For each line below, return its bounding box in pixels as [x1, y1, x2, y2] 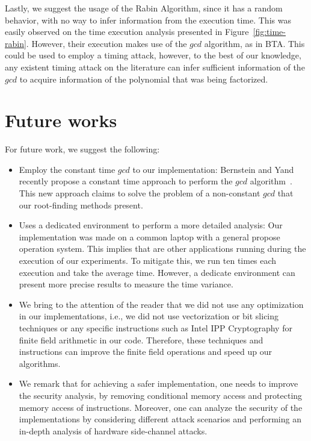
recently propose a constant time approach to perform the [19, 175, 233, 187]
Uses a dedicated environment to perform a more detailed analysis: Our [19, 219, 283, 231]
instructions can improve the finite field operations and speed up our [19, 345, 272, 358]
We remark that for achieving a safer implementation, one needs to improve [19, 377, 298, 390]
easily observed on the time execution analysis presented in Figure [5, 25, 249, 38]
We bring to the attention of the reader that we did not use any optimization [19, 298, 304, 310]
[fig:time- [253, 25, 286, 38]
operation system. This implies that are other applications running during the [19, 242, 306, 255]
